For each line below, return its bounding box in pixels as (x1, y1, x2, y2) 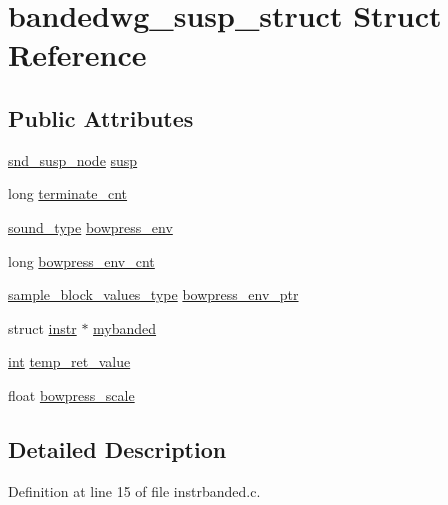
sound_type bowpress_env (8, 216, 173, 237)
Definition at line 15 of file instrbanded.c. (8, 480, 261, 501)
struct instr (8, 317, 77, 338)
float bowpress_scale (8, 384, 135, 405)
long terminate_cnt (8, 183, 128, 204)
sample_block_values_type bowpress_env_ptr (8, 284, 299, 305)
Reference (8, 34, 147, 75)
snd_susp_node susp (8, 149, 138, 170)
